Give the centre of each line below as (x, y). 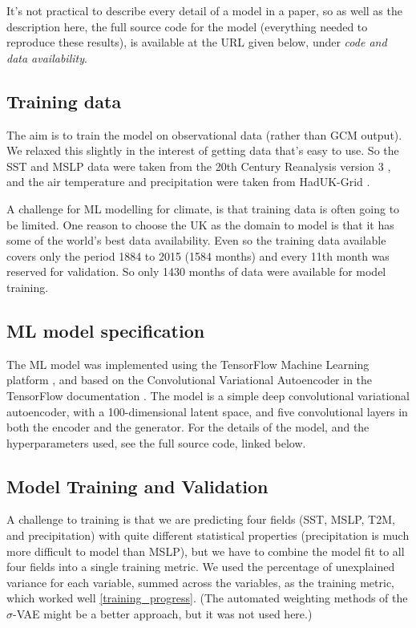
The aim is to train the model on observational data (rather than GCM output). (204, 134)
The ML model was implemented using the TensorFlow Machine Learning (188, 364)
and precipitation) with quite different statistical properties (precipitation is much (208, 535)
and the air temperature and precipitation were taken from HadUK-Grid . (188, 182)
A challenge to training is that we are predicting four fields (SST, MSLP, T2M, (201, 519)
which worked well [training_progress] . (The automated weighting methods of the (207, 598)
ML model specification (106, 330)
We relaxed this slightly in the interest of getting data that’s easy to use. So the (203, 150)
